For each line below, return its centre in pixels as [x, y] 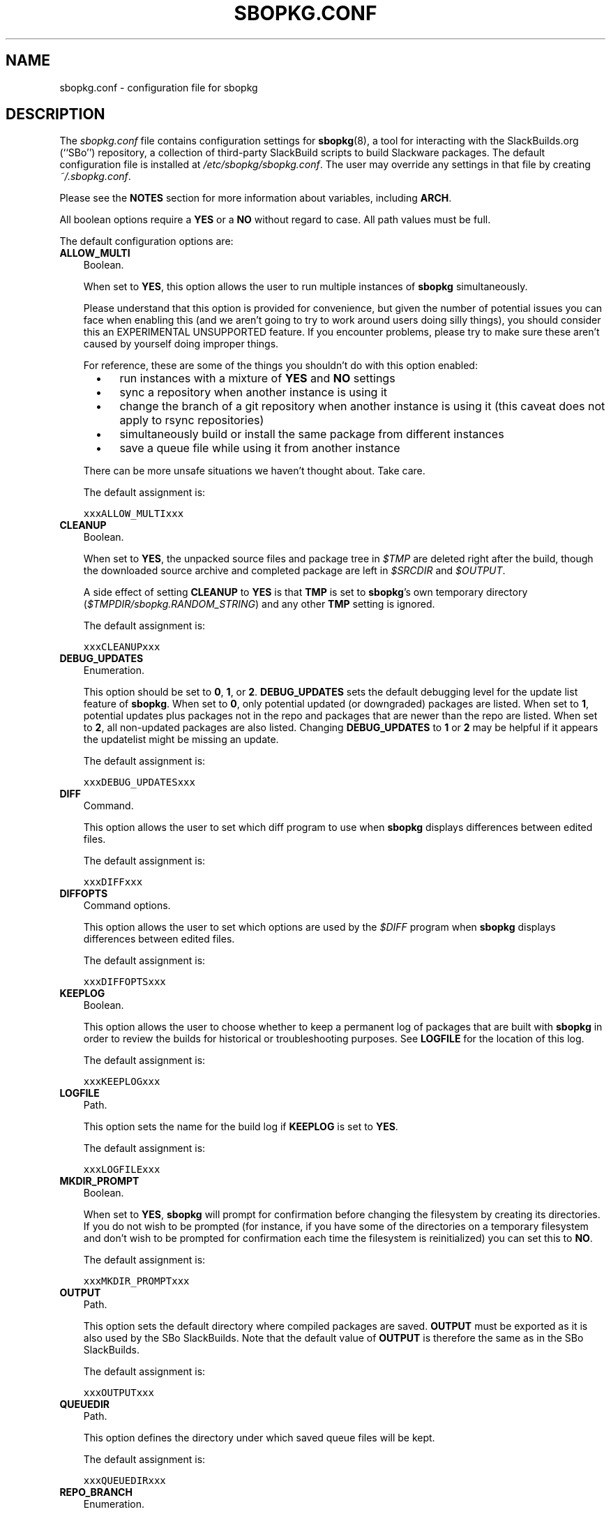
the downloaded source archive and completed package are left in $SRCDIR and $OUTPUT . [294, 571]
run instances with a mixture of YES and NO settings [257, 378]
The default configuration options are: [146, 241]
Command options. [127, 906]
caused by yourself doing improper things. [181, 344]
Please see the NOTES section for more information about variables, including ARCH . [256, 198]
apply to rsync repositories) [192, 420]
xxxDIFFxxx [113, 882]
